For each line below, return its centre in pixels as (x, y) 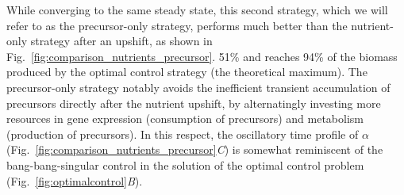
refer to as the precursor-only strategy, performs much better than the (177, 25)
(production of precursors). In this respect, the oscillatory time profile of (183, 134)
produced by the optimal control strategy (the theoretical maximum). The (187, 72)
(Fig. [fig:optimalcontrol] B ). (75, 180)
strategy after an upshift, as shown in (121, 41)
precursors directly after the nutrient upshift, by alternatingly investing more (194, 103)
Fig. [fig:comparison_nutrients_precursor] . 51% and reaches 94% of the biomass (202, 56)
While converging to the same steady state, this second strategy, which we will (197, 10)
